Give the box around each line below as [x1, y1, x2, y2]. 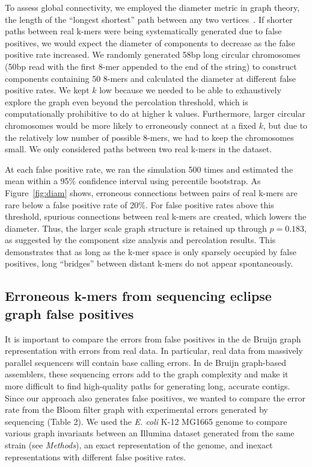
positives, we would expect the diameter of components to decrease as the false [5, 36, 296, 49]
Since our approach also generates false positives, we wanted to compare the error [5, 391, 305, 404]
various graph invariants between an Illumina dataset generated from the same [5, 427, 295, 439]
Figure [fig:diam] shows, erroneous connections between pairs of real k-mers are [5, 186, 298, 199]
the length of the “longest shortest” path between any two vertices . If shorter [5, 13, 293, 25]
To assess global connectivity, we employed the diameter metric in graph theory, [5, 1, 300, 13]
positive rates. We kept [5, 84, 90, 96]
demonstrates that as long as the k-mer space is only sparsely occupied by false [5, 245, 296, 258]
